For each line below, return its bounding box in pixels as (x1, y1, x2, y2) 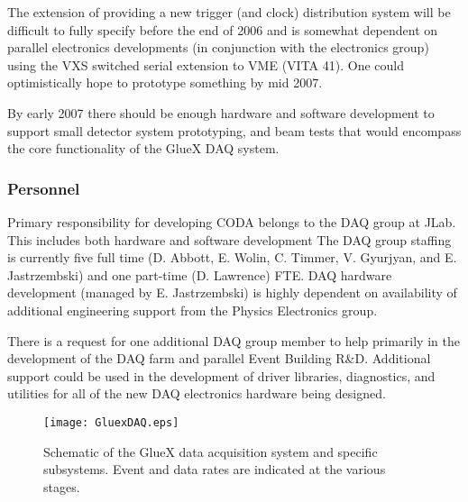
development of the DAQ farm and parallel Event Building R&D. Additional (7, 349, 431, 368)
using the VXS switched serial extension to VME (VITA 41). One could (7, 55, 404, 74)
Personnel (7, 177, 80, 199)
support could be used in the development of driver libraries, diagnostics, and (7, 366, 436, 385)
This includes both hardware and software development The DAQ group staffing (7, 230, 452, 249)
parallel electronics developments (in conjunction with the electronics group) (7, 38, 429, 57)
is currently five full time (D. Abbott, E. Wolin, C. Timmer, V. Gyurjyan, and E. (7, 248, 457, 267)
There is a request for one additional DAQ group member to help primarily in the (7, 331, 460, 350)
